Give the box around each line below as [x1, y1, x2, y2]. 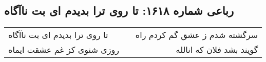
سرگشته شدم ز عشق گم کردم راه [135, 29, 258, 41]
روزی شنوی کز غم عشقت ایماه [8, 44, 119, 56]
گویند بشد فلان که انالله [176, 44, 258, 56]
